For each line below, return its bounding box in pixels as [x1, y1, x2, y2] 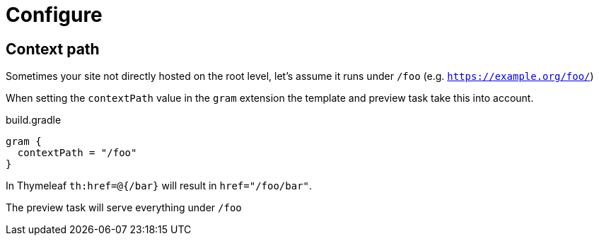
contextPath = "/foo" [17, 147, 137, 159]
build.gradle [6, 114, 62, 127]
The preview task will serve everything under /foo [6, 201, 242, 214]
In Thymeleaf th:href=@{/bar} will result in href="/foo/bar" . [6, 180, 313, 192]
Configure [6, 3, 103, 27]
